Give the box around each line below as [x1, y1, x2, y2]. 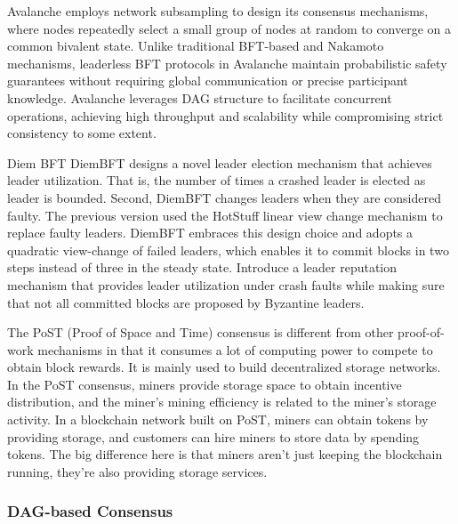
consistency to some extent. [7, 124, 157, 142]
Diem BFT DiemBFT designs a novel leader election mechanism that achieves [7, 153, 432, 172]
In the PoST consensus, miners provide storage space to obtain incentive [7, 375, 402, 393]
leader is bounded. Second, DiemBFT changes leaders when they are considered [7, 188, 441, 206]
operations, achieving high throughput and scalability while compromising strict [7, 106, 444, 125]
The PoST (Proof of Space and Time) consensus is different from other [7, 323, 394, 342]
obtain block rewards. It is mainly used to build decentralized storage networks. [7, 358, 441, 376]
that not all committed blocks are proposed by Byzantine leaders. [7, 293, 365, 311]
